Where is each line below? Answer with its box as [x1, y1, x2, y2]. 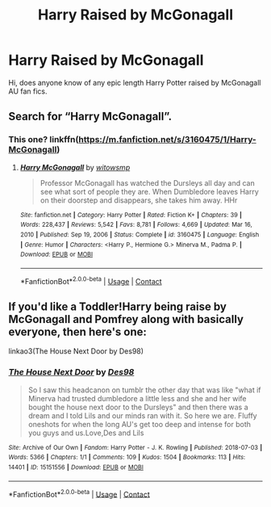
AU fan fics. [8, 86, 48, 96]
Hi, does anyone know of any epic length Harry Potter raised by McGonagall [8, 78, 261, 87]
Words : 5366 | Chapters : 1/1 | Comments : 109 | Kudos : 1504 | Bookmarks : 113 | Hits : [8, 454, 246, 462]
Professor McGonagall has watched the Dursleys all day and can [40, 178, 256, 187]
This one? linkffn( [8, 134, 79, 145]
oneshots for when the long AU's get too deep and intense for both [27, 419, 252, 429]
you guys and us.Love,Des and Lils [27, 428, 144, 438]
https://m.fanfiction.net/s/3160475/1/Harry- [78, 134, 256, 145]
